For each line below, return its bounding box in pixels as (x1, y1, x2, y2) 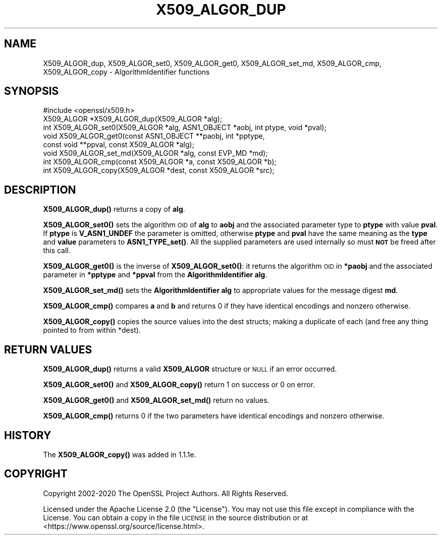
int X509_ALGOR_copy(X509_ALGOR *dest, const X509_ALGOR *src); (43, 166, 274, 175)
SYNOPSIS (4, 85, 59, 98)
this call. (43, 246, 71, 255)
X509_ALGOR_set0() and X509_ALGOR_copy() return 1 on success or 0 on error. (43, 380, 315, 389)
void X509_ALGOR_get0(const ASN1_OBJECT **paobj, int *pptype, (43, 132, 265, 141)
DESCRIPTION (4, 183, 76, 196)
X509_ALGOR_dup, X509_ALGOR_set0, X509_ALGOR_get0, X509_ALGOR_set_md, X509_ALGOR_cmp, (43, 58, 382, 68)
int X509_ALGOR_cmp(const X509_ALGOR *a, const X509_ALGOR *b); (43, 157, 277, 166)
